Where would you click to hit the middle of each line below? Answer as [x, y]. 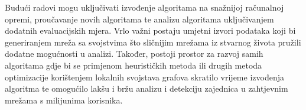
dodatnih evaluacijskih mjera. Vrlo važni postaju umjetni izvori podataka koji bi [150, 30]
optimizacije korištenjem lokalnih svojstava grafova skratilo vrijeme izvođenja [144, 77]
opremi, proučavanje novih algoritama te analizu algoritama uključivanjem [139, 19]
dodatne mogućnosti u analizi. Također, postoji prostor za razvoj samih [134, 54]
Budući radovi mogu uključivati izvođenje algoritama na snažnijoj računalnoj [144, 7]
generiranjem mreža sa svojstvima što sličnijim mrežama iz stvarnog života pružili [153, 42]
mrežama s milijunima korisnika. [64, 100]
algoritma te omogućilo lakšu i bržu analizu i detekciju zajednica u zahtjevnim [147, 88]
